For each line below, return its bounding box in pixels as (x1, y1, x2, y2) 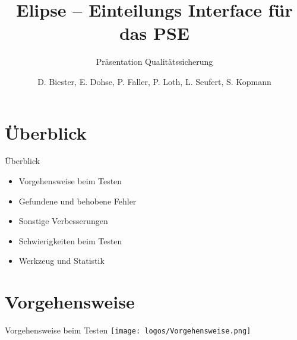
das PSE (119, 21, 190, 45)
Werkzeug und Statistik (18, 254, 105, 267)
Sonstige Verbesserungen (18, 215, 108, 227)
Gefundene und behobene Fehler (18, 194, 137, 207)
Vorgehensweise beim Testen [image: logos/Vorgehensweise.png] (5, 324, 251, 336)
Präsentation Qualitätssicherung (96, 55, 213, 68)
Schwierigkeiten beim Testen (18, 234, 122, 247)
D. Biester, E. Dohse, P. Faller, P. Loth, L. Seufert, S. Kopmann (37, 75, 271, 87)
